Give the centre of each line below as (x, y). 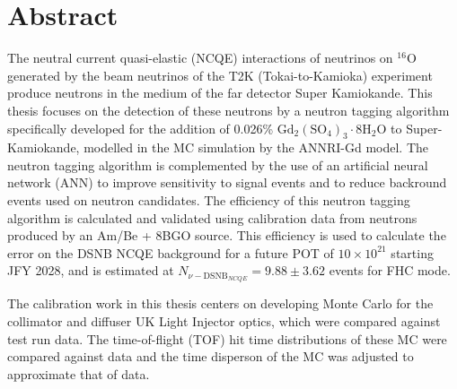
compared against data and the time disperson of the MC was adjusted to (211, 356)
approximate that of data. (79, 373)
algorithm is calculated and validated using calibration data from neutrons (212, 217)
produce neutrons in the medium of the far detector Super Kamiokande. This (220, 93)
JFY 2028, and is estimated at (91, 270)
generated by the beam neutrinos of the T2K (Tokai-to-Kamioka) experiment (220, 75)
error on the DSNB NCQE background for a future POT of (171, 252)
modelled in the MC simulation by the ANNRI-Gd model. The (256, 147)
